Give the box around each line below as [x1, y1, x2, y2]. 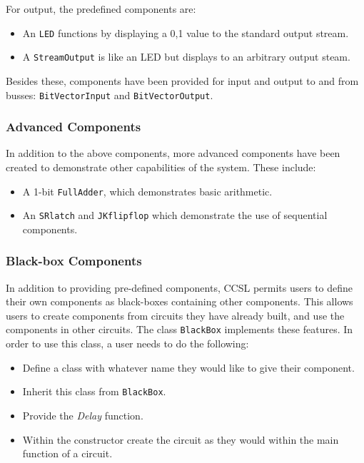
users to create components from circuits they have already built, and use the [6, 307, 345, 322]
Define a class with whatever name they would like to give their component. [22, 360, 355, 375]
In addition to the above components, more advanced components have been [6, 146, 340, 161]
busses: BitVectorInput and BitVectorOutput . [6, 87, 213, 102]
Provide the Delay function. [22, 407, 143, 422]
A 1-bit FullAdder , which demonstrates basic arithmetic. [22, 183, 273, 198]
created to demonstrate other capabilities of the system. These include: [6, 159, 316, 174]
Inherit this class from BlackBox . [22, 384, 166, 399]
